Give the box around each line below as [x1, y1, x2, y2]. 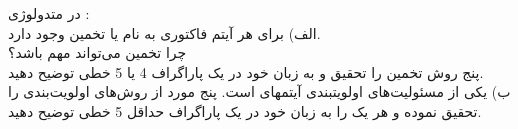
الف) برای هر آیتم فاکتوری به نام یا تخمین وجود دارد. [8, 22, 321, 43]
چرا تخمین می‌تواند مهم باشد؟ [8, 42, 187, 63]
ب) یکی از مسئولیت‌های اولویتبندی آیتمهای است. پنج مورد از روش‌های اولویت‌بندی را [8, 81, 511, 102]
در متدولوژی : [8, 3, 90, 23]
